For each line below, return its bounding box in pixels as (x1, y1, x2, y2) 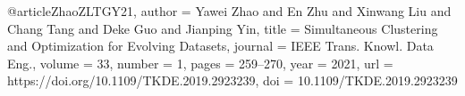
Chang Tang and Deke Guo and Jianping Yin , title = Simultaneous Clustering (7, 19, 438, 37)
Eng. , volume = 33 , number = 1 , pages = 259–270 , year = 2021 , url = (7, 53, 393, 72)
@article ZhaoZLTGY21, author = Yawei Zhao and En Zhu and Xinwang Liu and (7, 2, 452, 20)
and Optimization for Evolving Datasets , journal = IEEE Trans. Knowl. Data (7, 36, 434, 55)
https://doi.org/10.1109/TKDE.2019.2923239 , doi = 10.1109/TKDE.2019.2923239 (7, 71, 458, 90)
